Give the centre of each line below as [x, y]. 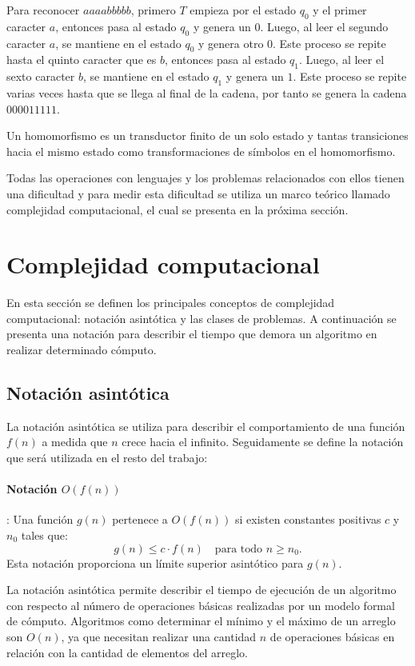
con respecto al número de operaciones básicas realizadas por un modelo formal [201, 605]
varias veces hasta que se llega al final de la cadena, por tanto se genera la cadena [207, 92]
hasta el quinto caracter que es [82, 60]
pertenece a [140, 519]
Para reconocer [43, 10]
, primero [153, 10]
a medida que [75, 442]
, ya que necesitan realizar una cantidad [159, 636]
